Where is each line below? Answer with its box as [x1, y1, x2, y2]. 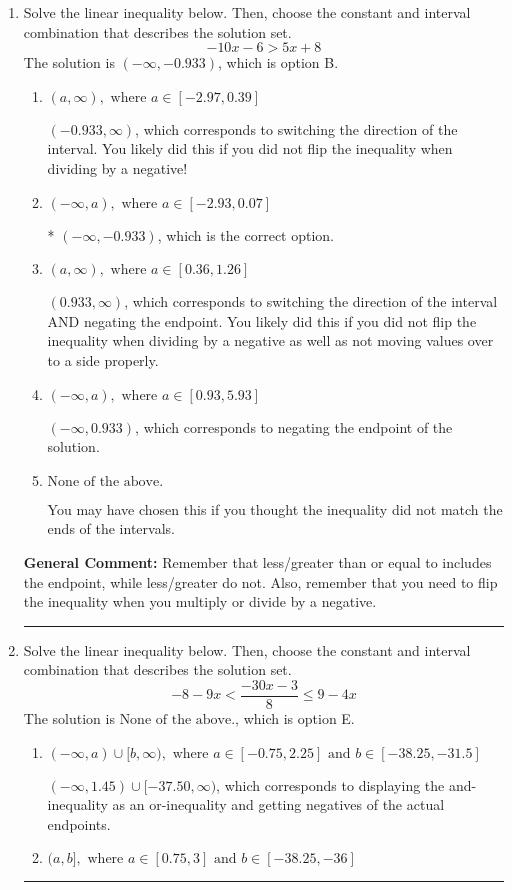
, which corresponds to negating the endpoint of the [135, 416, 453, 437]
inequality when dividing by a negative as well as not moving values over [47, 330, 494, 351]
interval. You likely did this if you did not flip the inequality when [47, 138, 453, 159]
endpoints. [47, 813, 111, 834]
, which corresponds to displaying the [216, 774, 445, 795]
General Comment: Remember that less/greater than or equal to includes [23, 551, 492, 572]
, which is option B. [218, 52, 339, 73]
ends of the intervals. [47, 518, 175, 539]
